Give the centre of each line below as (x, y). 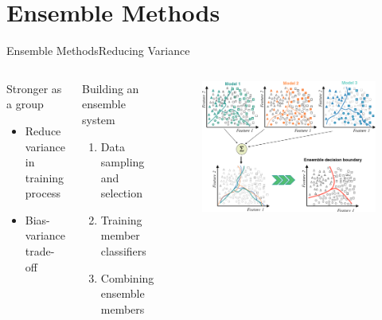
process (43, 193)
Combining (127, 277)
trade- (40, 251)
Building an (111, 88)
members (123, 308)
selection (121, 193)
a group (25, 104)
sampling (123, 162)
